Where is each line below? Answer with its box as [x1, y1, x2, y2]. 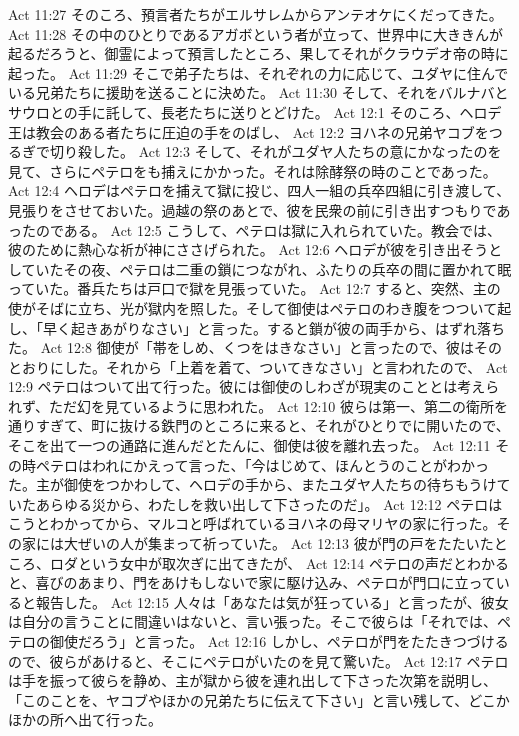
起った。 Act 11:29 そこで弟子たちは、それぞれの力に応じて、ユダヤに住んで [8, 62, 509, 83]
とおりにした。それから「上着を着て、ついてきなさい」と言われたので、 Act [8, 356, 508, 377]
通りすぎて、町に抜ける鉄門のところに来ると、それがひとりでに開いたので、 [8, 415, 510, 436]
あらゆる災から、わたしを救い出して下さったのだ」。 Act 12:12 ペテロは [35, 493, 503, 514]
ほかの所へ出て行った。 [8, 709, 162, 730]
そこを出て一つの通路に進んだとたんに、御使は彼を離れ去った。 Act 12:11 [8, 435, 491, 456]
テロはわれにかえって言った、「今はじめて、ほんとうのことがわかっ [49, 454, 489, 475]
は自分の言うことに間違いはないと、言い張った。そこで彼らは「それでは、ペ [8, 611, 512, 632]
